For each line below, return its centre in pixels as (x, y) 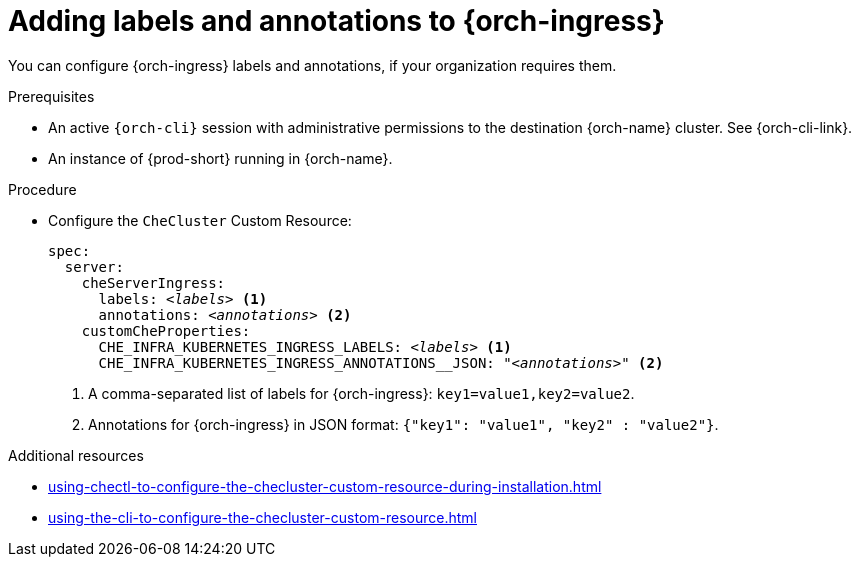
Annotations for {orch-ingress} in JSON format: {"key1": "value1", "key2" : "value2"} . (403, 424)
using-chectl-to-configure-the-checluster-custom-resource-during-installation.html (325, 486)
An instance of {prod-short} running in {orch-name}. (220, 158)
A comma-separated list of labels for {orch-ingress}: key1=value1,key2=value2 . (361, 393)
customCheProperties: (166, 330)
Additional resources (76, 455)
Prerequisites (51, 96)
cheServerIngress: (153, 282)
